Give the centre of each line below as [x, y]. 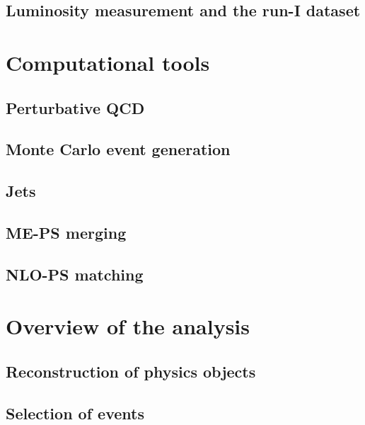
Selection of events [75, 413]
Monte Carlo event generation [118, 149]
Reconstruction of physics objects [131, 371]
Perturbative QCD [75, 107]
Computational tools [108, 62]
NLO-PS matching [75, 274]
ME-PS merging [66, 232]
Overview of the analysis [128, 326]
